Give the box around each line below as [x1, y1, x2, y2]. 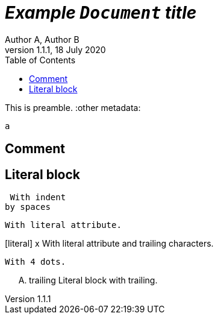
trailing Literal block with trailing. [29, 275, 158, 286]
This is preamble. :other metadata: [5, 102, 141, 113]
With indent [10, 192, 66, 203]
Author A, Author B [5, 34, 79, 45]
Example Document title [5, 2, 197, 23]
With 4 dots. [5, 257, 66, 267]
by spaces [5, 202, 51, 212]
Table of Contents [5, 54, 76, 65]
